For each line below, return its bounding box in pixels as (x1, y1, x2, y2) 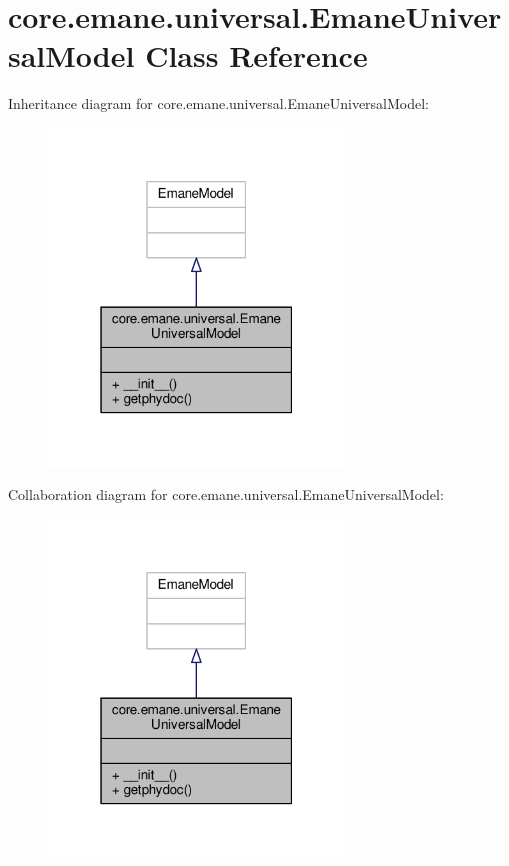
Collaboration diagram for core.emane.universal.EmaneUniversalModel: (8, 484, 444, 505)
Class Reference (145, 35, 368, 76)
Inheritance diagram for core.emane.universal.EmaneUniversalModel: (8, 93, 430, 114)
